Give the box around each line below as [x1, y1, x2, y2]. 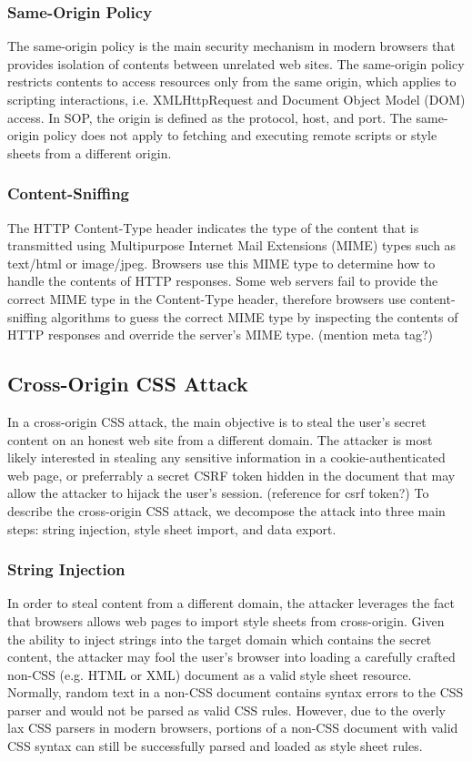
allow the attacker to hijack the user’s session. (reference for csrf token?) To [7, 483, 429, 502]
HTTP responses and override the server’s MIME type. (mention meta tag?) [7, 325, 433, 344]
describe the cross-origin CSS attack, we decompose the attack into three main [7, 501, 446, 520]
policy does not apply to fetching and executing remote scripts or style [43, 126, 437, 145]
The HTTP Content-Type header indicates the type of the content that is [7, 218, 419, 237]
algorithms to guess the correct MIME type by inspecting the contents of [51, 307, 458, 326]
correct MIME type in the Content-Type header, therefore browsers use [7, 289, 407, 308]
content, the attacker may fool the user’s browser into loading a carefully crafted [7, 647, 456, 666]
